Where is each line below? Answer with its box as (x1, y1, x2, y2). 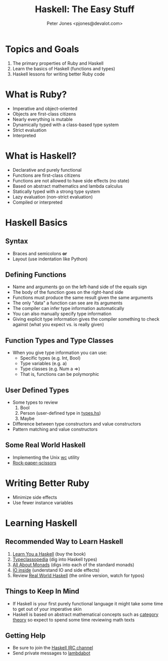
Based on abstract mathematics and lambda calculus (12, 183, 123, 189)
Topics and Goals (5, 43, 79, 55)
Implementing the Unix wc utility (12, 454, 80, 460)
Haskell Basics (5, 217, 68, 228)
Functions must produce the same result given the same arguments (12, 295, 153, 301)
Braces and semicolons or (12, 250, 67, 256)
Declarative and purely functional (12, 167, 82, 173)
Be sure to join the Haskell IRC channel (12, 645, 93, 651)
